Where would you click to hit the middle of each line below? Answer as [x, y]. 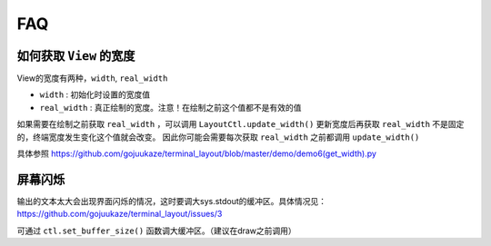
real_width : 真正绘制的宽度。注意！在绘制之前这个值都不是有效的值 [170, 107]
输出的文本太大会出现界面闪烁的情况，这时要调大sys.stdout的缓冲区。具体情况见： [172, 201]
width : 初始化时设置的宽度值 [95, 94]
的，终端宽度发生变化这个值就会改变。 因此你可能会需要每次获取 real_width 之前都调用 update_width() [218, 137]
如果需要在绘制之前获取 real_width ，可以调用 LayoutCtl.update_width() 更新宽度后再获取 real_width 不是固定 [240, 124]
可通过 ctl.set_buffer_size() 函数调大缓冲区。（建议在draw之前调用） [157, 231]
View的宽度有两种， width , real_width [92, 78]
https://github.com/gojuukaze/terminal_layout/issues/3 [120, 214]
